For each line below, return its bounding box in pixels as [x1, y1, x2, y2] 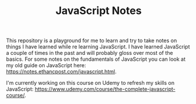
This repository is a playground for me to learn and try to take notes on [6, 37, 177, 44]
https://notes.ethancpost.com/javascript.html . [6, 68, 117, 75]
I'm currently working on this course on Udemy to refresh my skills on [6, 79, 175, 86]
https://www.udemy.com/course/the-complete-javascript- [35, 86, 176, 93]
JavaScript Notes [55, 4, 142, 18]
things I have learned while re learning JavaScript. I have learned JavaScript [6, 43, 190, 50]
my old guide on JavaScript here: [6, 62, 86, 69]
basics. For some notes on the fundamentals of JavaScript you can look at [6, 56, 186, 63]
